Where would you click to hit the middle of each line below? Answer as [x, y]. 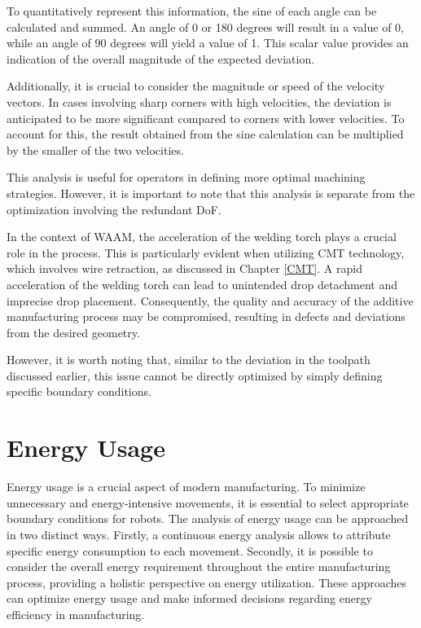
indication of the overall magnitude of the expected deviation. [161, 58]
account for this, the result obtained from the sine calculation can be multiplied [205, 134]
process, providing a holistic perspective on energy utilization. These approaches [207, 582]
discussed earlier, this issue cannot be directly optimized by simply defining [195, 375]
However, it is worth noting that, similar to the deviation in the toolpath [189, 360]
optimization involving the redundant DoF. [114, 209]
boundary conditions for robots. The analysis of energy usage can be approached [208, 518]
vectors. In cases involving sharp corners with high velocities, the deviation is [199, 101]
